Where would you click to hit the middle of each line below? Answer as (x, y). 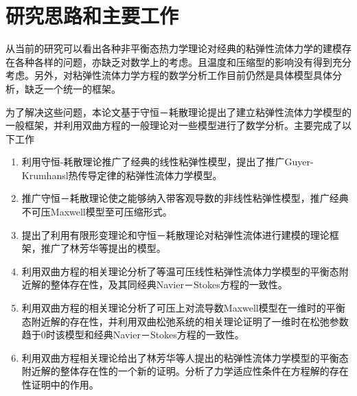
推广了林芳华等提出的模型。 (103, 248)
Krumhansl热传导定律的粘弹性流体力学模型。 (122, 175)
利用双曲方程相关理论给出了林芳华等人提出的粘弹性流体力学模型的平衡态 (185, 357)
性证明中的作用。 (60, 384)
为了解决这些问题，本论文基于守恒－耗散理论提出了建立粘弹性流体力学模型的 (178, 112)
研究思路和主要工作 (92, 15)
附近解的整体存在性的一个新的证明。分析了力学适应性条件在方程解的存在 (185, 371)
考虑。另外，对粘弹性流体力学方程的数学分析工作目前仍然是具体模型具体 (169, 75)
